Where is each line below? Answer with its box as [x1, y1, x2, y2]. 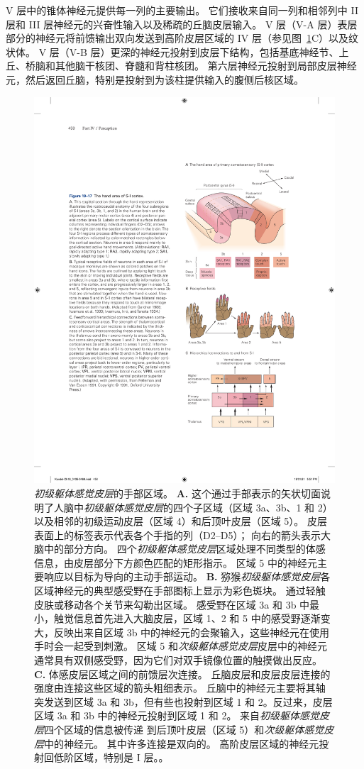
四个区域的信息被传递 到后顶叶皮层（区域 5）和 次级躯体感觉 [44, 722, 324, 736]
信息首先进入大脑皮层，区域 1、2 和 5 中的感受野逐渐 [73, 611, 321, 626]
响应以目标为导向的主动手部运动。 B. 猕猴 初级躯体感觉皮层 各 [43, 569, 331, 584]
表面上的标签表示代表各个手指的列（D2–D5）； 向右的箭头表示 [34, 527, 321, 542]
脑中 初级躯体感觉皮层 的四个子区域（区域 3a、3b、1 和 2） [63, 499, 333, 514]
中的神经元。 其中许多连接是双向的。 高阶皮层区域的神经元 [44, 736, 319, 751]
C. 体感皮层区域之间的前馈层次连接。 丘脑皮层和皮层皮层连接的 [34, 666, 331, 681]
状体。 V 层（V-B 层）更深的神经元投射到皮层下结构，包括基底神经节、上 [6, 44, 349, 59]
